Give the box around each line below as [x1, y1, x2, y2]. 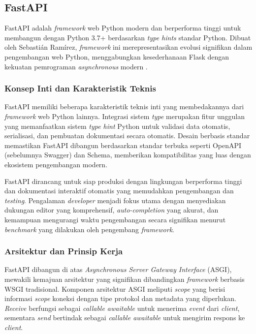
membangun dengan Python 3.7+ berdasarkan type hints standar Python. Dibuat [4, 32, 251, 42]
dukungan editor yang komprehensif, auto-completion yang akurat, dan [4, 205, 219, 215]
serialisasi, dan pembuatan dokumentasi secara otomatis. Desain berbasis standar [4, 130, 250, 141]
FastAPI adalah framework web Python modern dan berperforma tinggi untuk [4, 23, 241, 33]
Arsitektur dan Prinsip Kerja [4, 245, 123, 257]
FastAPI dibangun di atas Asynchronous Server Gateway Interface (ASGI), [4, 264, 232, 274]
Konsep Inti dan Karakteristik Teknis [4, 82, 156, 94]
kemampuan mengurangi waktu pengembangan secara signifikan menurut [4, 214, 226, 224]
